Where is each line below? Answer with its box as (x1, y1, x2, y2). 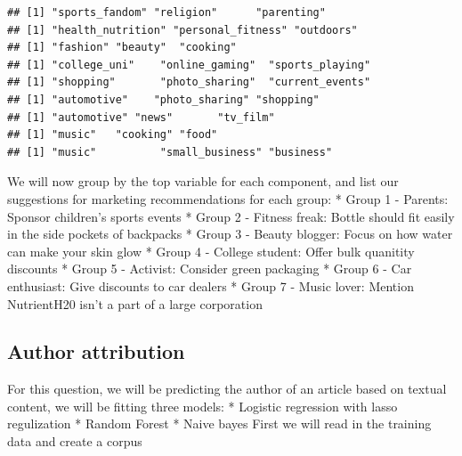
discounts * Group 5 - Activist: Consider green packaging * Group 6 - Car (7, 259, 412, 278)
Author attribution (7, 338, 185, 365)
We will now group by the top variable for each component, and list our (7, 172, 399, 191)
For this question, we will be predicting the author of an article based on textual (7, 379, 447, 398)
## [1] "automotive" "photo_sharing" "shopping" (7, 93, 320, 106)
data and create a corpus (7, 432, 142, 451)
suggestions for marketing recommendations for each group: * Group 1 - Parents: (7, 189, 449, 208)
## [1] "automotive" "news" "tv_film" (7, 110, 275, 124)
